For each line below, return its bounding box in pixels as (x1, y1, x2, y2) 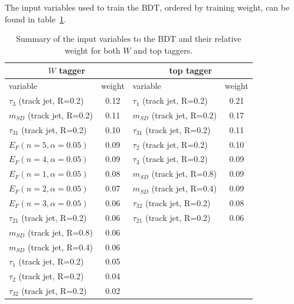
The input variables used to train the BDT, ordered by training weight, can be (5, 1, 290, 13)
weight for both (64, 44, 120, 56)
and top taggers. (133, 44, 193, 56)
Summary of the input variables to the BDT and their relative (16, 32, 241, 45)
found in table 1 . (5, 12, 66, 25)
